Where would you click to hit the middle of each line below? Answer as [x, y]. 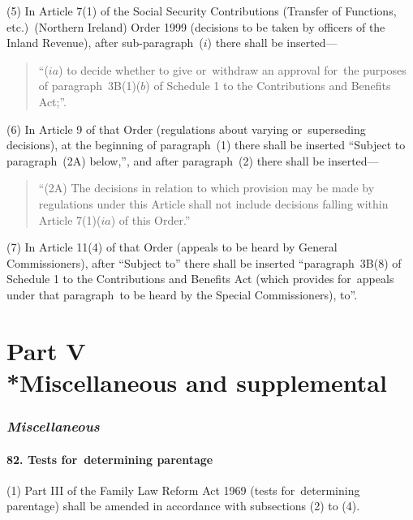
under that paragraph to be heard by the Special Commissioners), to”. [182, 294]
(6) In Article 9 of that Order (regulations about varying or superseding [186, 129]
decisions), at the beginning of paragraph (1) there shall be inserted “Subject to [206, 145]
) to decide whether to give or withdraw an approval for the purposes [232, 69]
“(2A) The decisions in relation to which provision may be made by [206, 188]
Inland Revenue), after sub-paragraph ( [105, 43]
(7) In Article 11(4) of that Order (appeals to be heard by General [172, 247]
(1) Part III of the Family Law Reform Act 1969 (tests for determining [183, 490]
